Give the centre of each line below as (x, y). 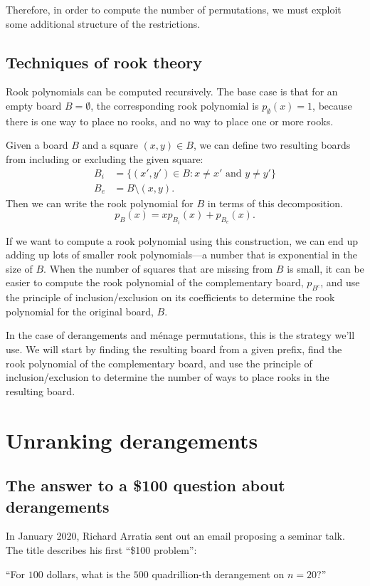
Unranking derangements (132, 440)
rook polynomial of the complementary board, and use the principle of (159, 363)
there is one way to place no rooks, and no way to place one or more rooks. (170, 121)
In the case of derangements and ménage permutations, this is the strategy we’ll (180, 335)
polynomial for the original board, (80, 311)
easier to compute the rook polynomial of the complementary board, (155, 282)
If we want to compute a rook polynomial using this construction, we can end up (182, 240)
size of (19, 268)
